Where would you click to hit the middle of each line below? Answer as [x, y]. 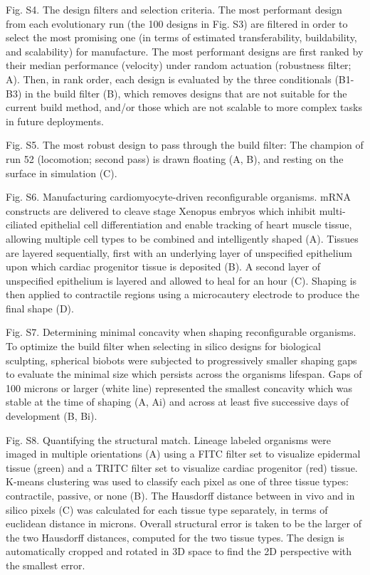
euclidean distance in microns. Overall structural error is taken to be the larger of [184, 523]
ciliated [22, 225]
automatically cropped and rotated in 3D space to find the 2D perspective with [179, 551]
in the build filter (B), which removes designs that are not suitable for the [186, 93]
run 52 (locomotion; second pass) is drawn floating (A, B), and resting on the [175, 158]
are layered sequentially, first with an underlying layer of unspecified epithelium [179, 252]
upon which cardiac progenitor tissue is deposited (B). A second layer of [163, 267]
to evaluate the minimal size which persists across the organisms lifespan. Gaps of [184, 374]
